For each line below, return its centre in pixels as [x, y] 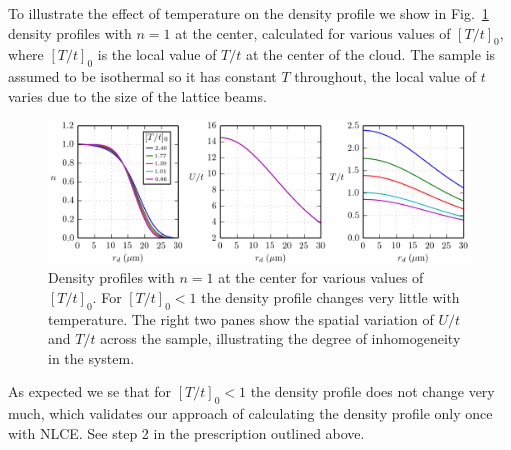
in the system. [91, 357]
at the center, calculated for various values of [313, 32]
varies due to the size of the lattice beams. [137, 95]
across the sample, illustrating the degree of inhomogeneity [280, 338]
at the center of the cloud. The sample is [371, 54]
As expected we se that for [90, 391]
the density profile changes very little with [330, 296]
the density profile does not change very [372, 391]
